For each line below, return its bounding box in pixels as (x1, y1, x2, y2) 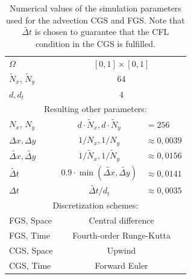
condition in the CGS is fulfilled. (35, 37, 155, 49)
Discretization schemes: (52, 199, 139, 212)
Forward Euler (95, 259, 148, 271)
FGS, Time (9, 228, 50, 241)
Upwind (107, 243, 136, 256)
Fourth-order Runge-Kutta (72, 228, 171, 241)
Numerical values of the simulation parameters (9, 2, 181, 14)
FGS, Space (9, 214, 52, 226)
